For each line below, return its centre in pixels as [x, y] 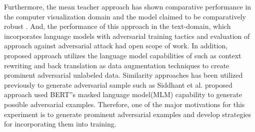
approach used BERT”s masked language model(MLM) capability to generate [123, 94]
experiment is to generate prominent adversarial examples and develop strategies [128, 114]
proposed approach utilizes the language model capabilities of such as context [123, 55]
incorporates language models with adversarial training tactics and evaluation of [127, 36]
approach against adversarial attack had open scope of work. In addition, [116, 46]
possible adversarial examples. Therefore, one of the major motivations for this [124, 104]
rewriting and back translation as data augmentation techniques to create [117, 65]
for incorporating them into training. [60, 124]
